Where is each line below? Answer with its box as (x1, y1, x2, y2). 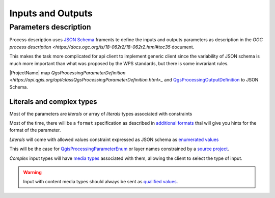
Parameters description (9, 22, 91, 32)
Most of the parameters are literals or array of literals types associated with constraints (9, 110, 193, 117)
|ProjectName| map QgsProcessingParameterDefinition (9, 69, 126, 76)
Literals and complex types (9, 97, 97, 106)
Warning (23, 169, 42, 175)
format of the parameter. (9, 127, 61, 133)
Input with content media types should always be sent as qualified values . (23, 179, 178, 185)
